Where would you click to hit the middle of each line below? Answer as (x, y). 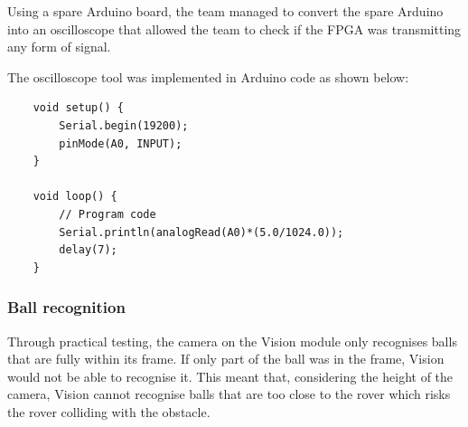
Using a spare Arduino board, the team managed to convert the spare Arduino (225, 11)
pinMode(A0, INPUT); (121, 143)
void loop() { (75, 197)
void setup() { (78, 108)
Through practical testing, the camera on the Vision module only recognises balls (232, 341)
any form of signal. (59, 47)
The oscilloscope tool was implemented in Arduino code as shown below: (208, 76)
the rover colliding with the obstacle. (109, 411)
